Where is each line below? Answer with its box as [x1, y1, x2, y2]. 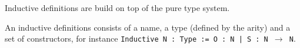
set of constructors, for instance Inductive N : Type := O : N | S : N [5, 32, 268, 45]
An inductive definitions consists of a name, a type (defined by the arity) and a [5, 21, 291, 33]
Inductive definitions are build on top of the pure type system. [5, 2, 230, 13]
